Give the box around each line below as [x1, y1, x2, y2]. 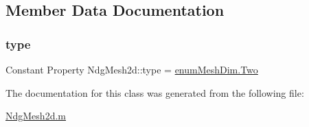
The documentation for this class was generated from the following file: [5, 85, 304, 100]
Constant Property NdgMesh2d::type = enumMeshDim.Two [5, 62, 258, 76]
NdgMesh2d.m [5, 108, 66, 123]
